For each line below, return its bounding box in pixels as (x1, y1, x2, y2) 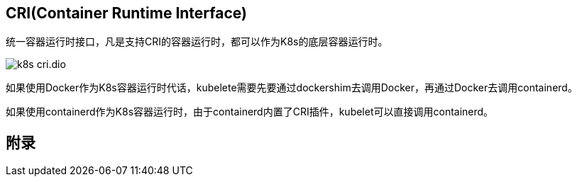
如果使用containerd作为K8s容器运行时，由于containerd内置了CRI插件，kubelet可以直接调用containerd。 (6, 106, 494, 118)
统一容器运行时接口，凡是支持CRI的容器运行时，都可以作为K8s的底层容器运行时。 (6, 35, 388, 48)
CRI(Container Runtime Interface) (6, 4, 247, 22)
